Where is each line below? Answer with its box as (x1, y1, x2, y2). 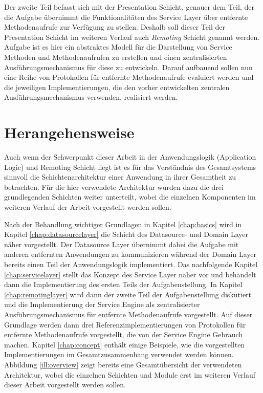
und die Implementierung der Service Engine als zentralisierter (4, 299, 200, 310)
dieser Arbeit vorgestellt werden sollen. (4, 379, 126, 390)
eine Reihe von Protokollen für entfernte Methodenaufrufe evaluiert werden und (4, 72, 254, 82)
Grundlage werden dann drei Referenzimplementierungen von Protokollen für (4, 319, 246, 330)
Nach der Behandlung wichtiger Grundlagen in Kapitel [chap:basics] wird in (4, 219, 242, 229)
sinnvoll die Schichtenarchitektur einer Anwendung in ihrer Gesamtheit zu (4, 171, 236, 182)
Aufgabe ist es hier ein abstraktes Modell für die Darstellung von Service (4, 41, 232, 52)
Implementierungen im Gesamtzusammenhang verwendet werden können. (4, 349, 234, 360)
